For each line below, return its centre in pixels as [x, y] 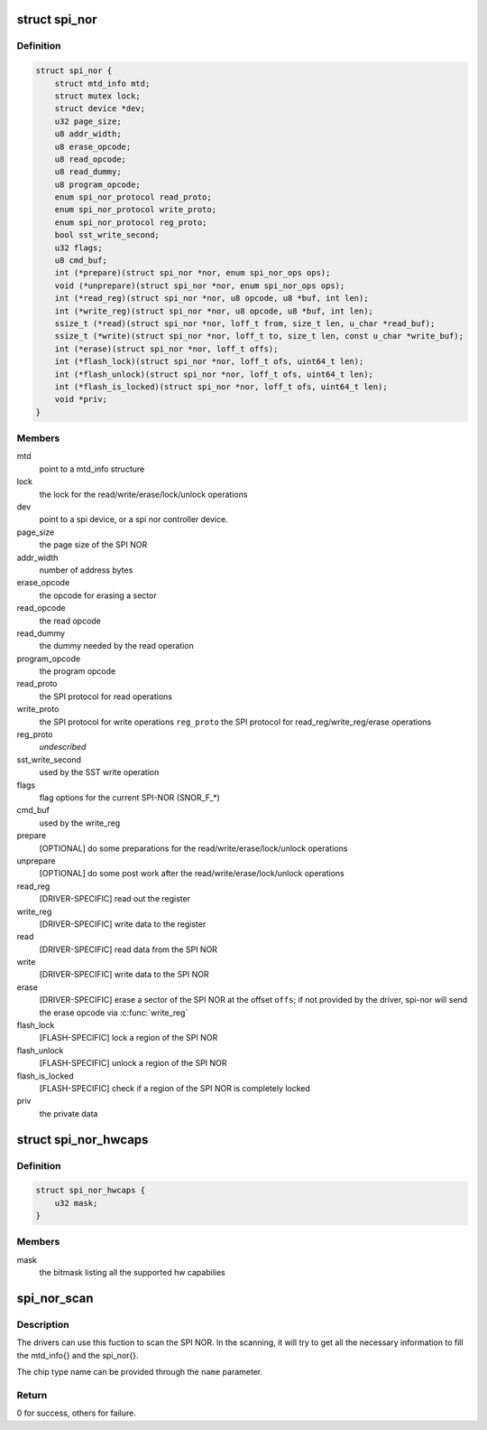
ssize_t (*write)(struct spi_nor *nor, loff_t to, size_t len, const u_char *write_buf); [259, 336]
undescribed [63, 747]
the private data [69, 1113]
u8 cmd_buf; [81, 261]
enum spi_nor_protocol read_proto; [133, 197]
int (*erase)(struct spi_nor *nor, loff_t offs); [166, 349]
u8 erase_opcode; [93, 146]
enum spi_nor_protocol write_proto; [135, 210]
